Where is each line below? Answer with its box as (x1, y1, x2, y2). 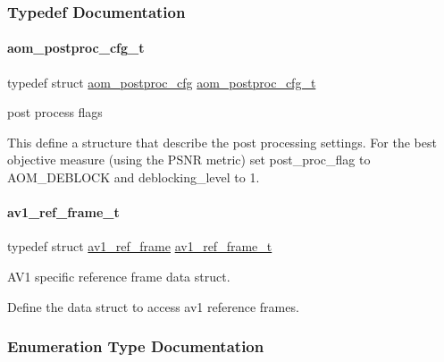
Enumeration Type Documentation (7, 335, 264, 358)
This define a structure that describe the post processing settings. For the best (7, 132, 437, 151)
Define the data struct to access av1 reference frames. (7, 297, 299, 316)
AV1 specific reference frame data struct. (7, 267, 230, 285)
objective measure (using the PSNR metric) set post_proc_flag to (7, 150, 371, 169)
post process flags (7, 103, 103, 122)
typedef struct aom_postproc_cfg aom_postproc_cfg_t (7, 72, 316, 91)
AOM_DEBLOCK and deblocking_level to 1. (7, 168, 260, 187)
